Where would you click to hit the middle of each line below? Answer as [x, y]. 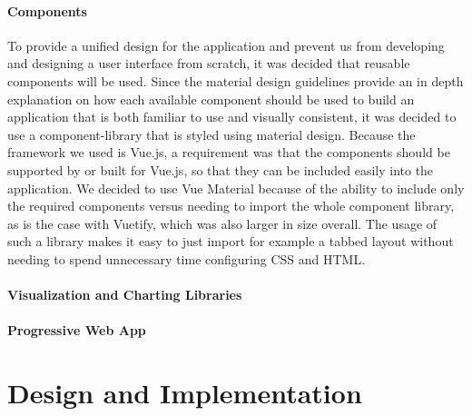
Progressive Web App [77, 330]
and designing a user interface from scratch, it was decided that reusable [209, 63]
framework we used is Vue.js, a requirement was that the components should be [229, 152]
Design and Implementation [185, 393]
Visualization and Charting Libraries [125, 295]
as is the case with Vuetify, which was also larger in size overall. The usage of [222, 223]
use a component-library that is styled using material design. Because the [211, 134]
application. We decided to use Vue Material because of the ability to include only [236, 188]
